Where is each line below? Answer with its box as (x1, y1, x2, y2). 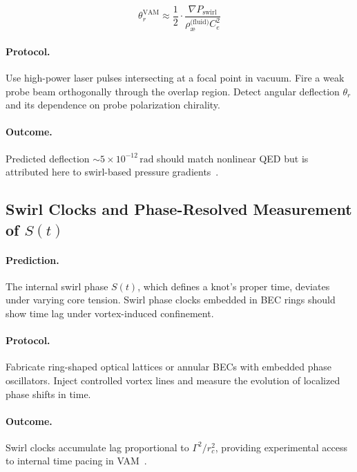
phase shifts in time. (6, 386, 91, 401)
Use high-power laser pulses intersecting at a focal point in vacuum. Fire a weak (6, 70, 345, 84)
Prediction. (6, 252, 59, 267)
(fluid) (190, 18, 209, 26)
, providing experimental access (215, 440, 347, 454)
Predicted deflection (6, 151, 90, 165)
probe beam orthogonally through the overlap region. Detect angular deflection (6, 84, 340, 98)
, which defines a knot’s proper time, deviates (137, 279, 330, 293)
